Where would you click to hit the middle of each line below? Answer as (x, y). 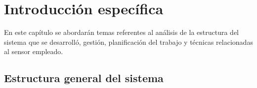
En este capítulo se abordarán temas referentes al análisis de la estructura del (121, 32)
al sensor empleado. (34, 51)
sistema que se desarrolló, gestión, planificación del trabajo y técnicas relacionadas (128, 42)
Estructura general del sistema (84, 78)
